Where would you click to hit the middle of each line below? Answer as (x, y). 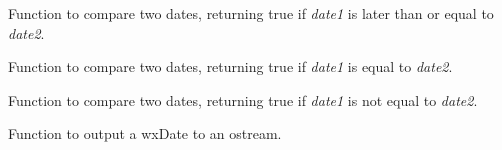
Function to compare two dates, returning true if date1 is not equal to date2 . (243, 99)
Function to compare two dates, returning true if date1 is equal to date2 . (230, 66)
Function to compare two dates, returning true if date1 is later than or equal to (251, 13)
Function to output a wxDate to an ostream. (145, 133)
